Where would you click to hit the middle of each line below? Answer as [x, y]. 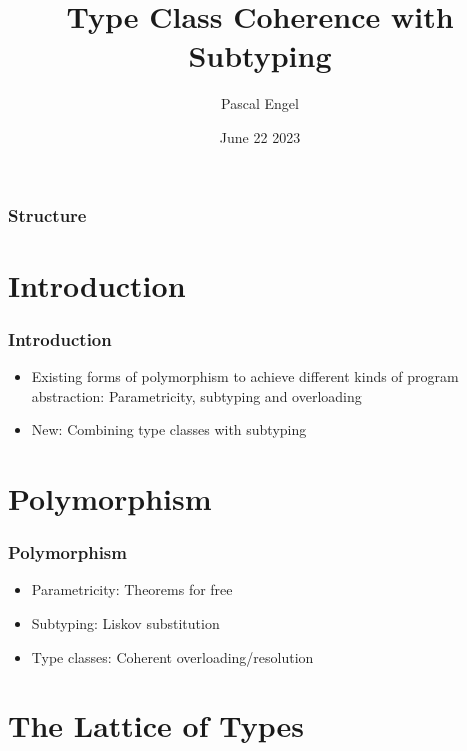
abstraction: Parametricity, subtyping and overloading [196, 395]
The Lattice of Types [156, 725]
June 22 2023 [260, 136]
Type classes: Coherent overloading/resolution [172, 656]
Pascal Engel [260, 103]
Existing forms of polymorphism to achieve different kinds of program [245, 376]
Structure [47, 214]
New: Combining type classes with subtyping [169, 429]
